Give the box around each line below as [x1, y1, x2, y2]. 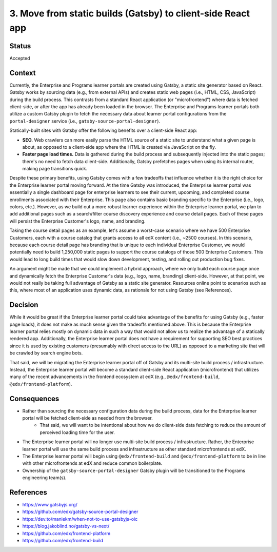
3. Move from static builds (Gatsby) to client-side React [9, 8, 250, 19]
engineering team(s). [22, 475, 67, 481]
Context [9, 68, 36, 77]
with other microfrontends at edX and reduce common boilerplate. [22, 460, 163, 466]
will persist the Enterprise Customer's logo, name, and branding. [9, 218, 146, 224]
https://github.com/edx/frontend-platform [22, 530, 111, 536]
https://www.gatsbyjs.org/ [22, 502, 78, 508]
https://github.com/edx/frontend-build [22, 538, 104, 544]
